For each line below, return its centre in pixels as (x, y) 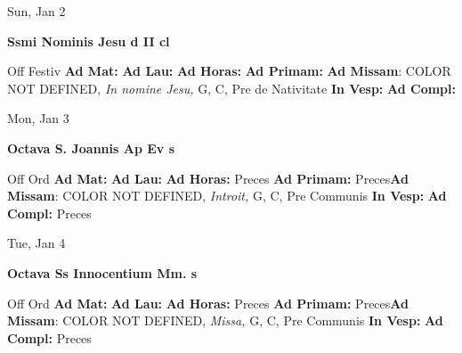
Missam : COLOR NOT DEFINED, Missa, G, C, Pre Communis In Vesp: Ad (225, 320)
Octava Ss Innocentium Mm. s (102, 272)
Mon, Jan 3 (38, 118)
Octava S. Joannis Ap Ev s (91, 148)
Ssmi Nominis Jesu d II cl (89, 41)
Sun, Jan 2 (36, 11)
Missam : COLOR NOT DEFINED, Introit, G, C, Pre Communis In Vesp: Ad (227, 196)
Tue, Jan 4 (36, 243)
